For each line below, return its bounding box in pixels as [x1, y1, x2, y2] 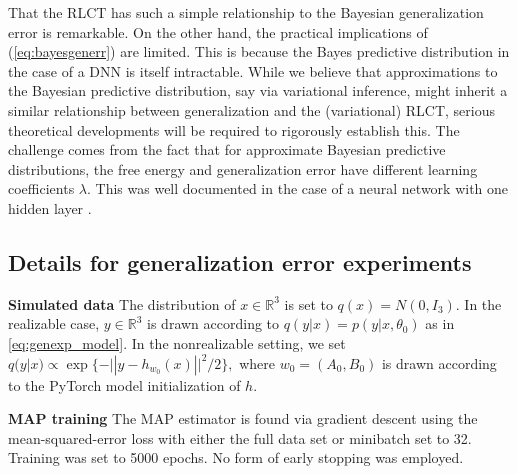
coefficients [8, 178, 75, 199]
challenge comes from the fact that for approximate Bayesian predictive [8, 139, 446, 160]
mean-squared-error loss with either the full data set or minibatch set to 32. [8, 427, 472, 448]
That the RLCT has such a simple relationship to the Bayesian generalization [8, 2, 484, 22]
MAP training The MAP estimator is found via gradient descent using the [8, 408, 478, 429]
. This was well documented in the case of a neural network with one [87, 178, 509, 199]
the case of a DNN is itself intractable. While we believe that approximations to [8, 60, 498, 81]
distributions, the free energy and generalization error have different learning [8, 158, 478, 179]
